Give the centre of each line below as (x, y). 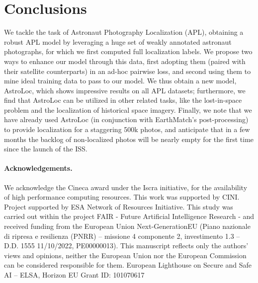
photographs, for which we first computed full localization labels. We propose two (128, 51)
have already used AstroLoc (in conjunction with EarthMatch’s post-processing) (126, 119)
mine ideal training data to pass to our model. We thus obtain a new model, (120, 81)
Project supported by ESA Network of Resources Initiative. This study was (119, 206)
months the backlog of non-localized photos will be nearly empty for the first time (129, 139)
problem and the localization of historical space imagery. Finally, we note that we (128, 109)
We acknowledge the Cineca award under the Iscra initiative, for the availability (126, 187)
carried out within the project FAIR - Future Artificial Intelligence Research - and (129, 216)
